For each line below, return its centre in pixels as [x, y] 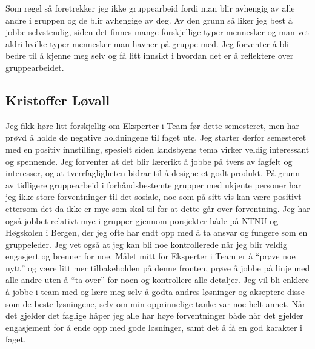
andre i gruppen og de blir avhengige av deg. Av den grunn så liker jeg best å [149, 20]
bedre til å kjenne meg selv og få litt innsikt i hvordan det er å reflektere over [150, 55]
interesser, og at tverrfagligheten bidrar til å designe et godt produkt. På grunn [153, 173]
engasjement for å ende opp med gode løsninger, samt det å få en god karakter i [154, 327]
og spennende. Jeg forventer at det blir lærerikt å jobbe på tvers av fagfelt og [149, 161]
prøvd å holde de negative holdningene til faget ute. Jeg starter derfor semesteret [156, 137]
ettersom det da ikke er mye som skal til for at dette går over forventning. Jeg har [158, 208]
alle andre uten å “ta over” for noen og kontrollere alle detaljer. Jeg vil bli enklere [157, 280]
